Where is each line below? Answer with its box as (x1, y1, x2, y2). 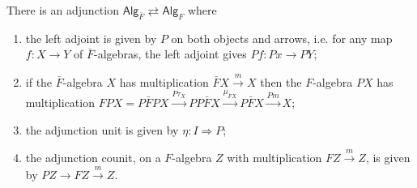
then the (260, 73, 302, 90)
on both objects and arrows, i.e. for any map (171, 29, 393, 46)
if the (25, 73, 53, 90)
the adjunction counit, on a (25, 149, 161, 166)
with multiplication (227, 149, 322, 166)
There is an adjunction (6, 2, 119, 18)
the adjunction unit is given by (25, 121, 179, 138)
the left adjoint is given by (25, 29, 157, 46)
